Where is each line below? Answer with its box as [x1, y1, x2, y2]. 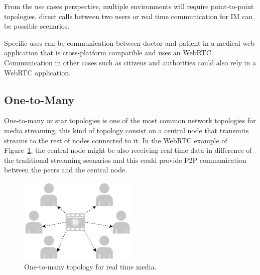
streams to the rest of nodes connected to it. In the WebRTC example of [4, 135, 227, 145]
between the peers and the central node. [4, 164, 127, 175]
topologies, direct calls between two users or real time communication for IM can [4, 11, 253, 21]
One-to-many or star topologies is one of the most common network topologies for [4, 115, 256, 126]
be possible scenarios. [4, 21, 70, 31]
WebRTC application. [4, 67, 71, 77]
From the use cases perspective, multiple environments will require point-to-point [4, 1, 254, 11]
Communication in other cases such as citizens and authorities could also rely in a [4, 57, 256, 67]
